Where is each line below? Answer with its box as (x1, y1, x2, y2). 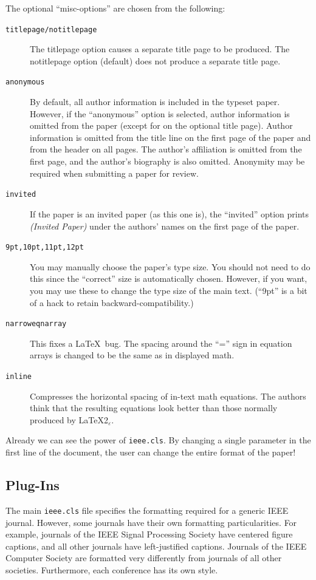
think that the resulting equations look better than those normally (30, 401, 278, 414)
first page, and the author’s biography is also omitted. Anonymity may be (30, 155, 305, 168)
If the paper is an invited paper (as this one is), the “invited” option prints (30, 207, 309, 220)
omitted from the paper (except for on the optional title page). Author (30, 119, 293, 132)
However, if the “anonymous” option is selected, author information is (30, 107, 290, 120)
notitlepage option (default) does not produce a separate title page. (30, 54, 281, 67)
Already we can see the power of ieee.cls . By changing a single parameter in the (5, 434, 311, 446)
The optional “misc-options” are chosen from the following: (5, 2, 225, 14)
